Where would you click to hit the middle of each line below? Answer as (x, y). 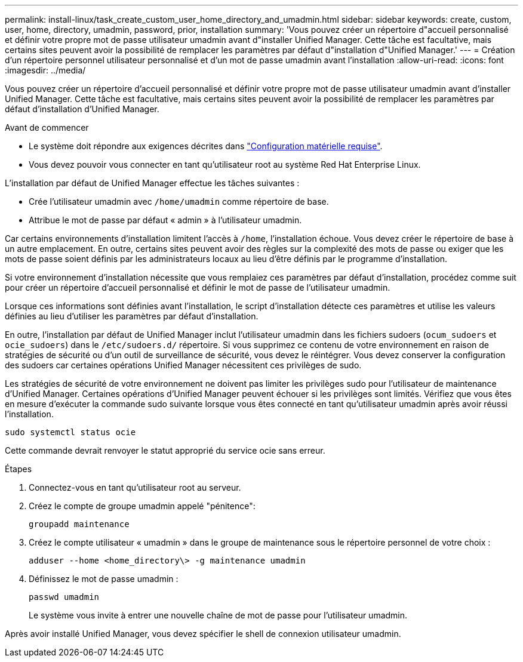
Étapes (19, 469)
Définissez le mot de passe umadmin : (104, 579)
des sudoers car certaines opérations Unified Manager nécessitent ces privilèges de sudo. (183, 365)
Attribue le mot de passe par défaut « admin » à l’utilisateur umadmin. (165, 220)
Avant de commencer (47, 127)
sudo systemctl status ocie (70, 432)
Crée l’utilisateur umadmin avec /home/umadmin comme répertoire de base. (179, 201)
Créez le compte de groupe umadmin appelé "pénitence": (142, 506)
